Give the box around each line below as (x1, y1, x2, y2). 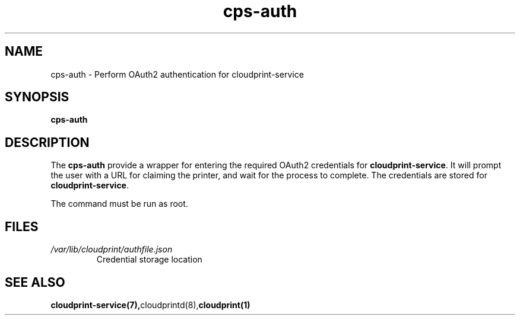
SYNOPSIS (5, 89, 69, 105)
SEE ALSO (5, 274, 65, 290)
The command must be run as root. (50, 199, 188, 209)
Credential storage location (96, 254, 202, 265)
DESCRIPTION (5, 135, 90, 150)
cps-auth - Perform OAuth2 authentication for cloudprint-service (50, 69, 304, 79)
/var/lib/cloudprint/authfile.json (50, 244, 173, 255)
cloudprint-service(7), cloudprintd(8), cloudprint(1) (50, 299, 251, 310)
